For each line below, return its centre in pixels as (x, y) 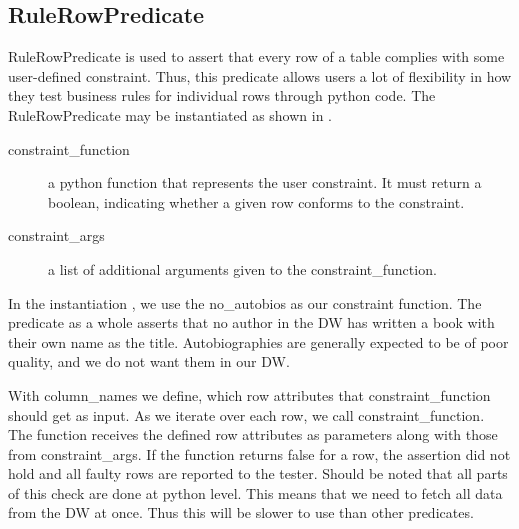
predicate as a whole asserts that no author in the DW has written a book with (251, 322)
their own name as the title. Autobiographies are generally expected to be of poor (258, 341)
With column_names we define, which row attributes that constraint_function (249, 394)
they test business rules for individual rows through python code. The (222, 95)
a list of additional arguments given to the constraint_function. (242, 268)
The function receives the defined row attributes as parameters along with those (253, 434)
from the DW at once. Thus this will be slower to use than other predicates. (241, 512)
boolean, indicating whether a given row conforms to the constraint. (256, 201)
